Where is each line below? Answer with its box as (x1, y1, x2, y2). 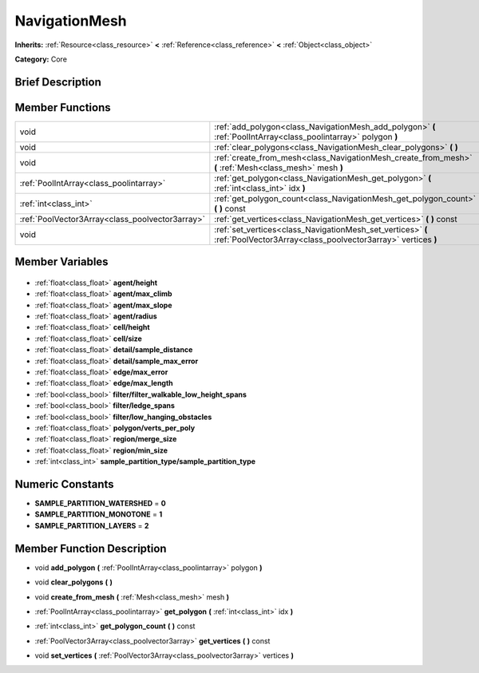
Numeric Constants (14, 477, 115, 491)
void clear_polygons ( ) (34, 577, 113, 587)
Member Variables (14, 255, 109, 269)
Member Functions (14, 101, 111, 114)
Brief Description (14, 75, 101, 89)
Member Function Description (14, 541, 167, 555)
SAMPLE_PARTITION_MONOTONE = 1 (34, 509, 163, 519)
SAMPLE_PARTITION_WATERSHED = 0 (34, 499, 167, 509)
